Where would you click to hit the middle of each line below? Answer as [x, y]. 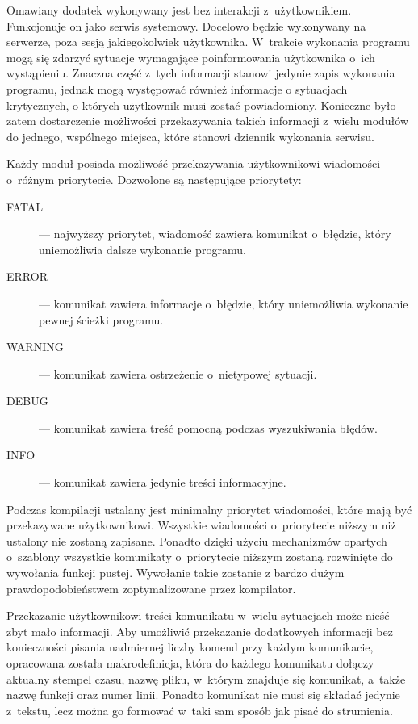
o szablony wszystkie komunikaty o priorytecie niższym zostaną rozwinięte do [200, 557]
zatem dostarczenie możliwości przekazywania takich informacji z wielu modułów [208, 121]
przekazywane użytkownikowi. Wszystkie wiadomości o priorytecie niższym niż [201, 525]
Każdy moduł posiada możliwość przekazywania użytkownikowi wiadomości [194, 163]
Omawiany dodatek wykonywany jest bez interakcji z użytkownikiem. [179, 10]
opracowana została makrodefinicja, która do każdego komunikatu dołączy [190, 663]
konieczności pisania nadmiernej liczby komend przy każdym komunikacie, [190, 647]
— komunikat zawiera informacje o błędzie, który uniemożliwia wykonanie [224, 303]
